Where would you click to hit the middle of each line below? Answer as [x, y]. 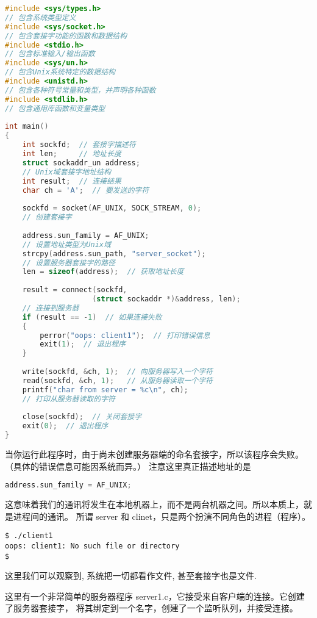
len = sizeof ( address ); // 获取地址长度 [103, 272]
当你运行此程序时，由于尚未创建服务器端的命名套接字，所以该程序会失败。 [154, 454]
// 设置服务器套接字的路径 [69, 263]
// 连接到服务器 [51, 308]
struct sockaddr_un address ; [81, 163]
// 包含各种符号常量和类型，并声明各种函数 [80, 90]
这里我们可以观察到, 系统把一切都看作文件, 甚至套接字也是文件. [131, 576]
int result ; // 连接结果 [72, 181]
